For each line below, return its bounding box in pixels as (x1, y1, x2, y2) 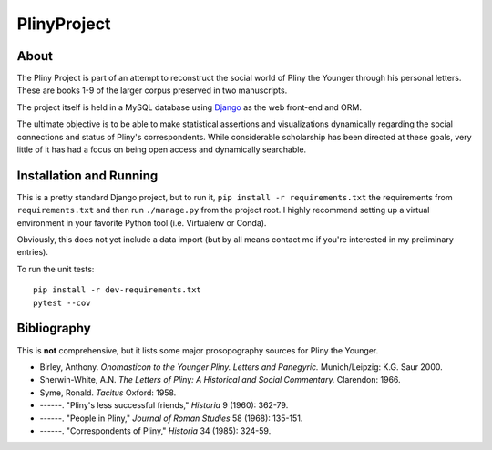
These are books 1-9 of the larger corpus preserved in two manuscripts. (16, 85, 288, 96)
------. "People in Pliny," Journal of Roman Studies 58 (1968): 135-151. (39, 413, 303, 424)
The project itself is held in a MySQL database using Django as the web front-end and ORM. (16, 101, 363, 113)
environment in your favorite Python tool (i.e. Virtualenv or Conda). (16, 217, 267, 228)
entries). (16, 247, 49, 258)
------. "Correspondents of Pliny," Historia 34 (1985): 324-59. (39, 424, 272, 436)
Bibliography (16, 321, 91, 336)
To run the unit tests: (16, 263, 95, 274)
